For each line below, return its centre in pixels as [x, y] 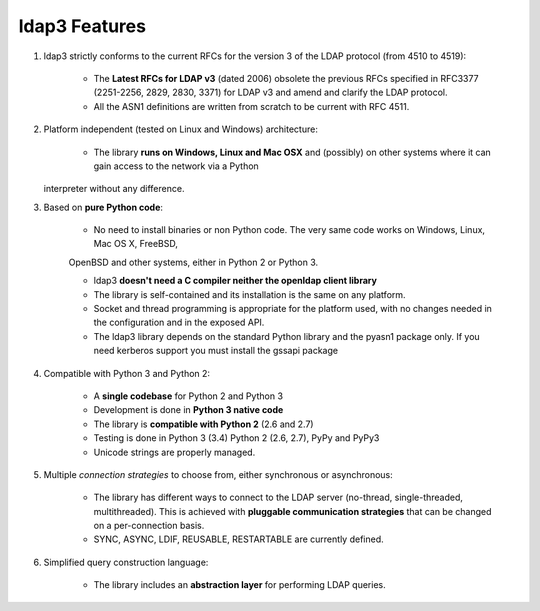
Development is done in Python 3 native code [188, 410]
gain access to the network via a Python [176, 166]
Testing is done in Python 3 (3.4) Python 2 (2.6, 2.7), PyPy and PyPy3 [236, 438]
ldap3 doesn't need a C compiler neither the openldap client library [235, 281]
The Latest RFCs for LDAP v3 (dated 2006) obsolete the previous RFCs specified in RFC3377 [286, 78]
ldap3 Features [82, 26]
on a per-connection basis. [149, 526]
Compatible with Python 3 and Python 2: [126, 373]
